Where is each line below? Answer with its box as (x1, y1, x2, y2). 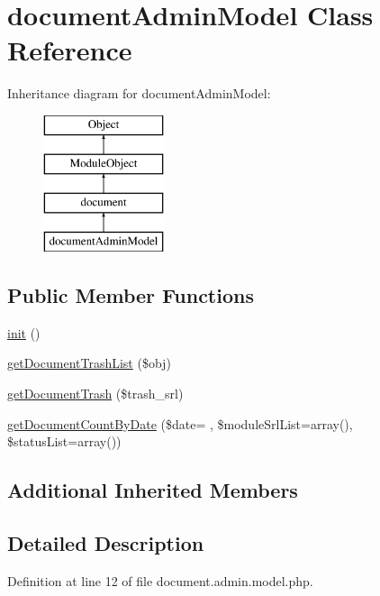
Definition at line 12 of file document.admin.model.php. (7, 571, 313, 590)
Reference (7, 32, 132, 69)
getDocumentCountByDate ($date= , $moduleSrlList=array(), (7, 414, 353, 433)
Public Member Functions (7, 281, 254, 309)
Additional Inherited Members (7, 476, 298, 504)
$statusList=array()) (7, 432, 122, 451)
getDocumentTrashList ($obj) (7, 353, 171, 372)
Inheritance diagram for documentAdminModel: (7, 84, 271, 103)
